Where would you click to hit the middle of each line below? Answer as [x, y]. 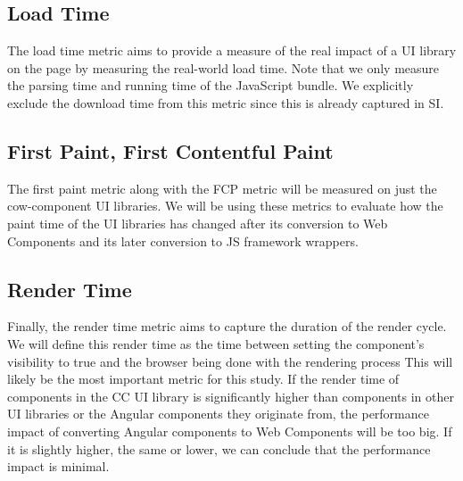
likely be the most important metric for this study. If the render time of [203, 379]
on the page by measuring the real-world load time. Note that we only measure [223, 67]
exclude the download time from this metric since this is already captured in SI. [226, 102]
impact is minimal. [58, 466]
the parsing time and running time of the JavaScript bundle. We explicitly [211, 85]
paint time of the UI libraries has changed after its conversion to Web [198, 223]
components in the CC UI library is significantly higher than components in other [231, 396]
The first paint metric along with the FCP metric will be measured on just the [222, 188]
